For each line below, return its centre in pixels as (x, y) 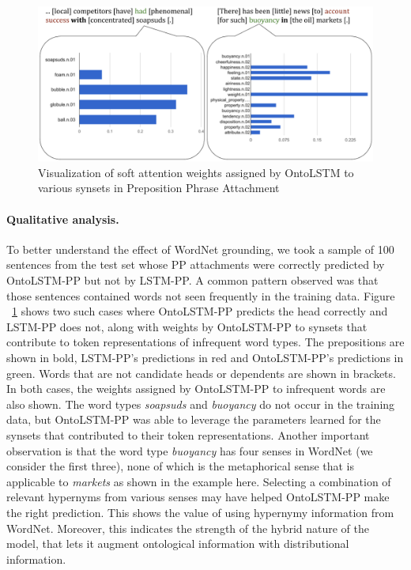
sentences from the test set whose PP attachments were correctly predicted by (196, 264)
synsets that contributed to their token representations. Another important (188, 434)
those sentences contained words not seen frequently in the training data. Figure (201, 295)
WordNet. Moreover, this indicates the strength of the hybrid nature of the (188, 528)
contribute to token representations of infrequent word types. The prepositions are (205, 342)
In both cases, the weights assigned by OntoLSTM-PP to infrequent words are (196, 389)
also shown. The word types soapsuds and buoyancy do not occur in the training (201, 404)
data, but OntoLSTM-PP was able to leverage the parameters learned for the (194, 419)
